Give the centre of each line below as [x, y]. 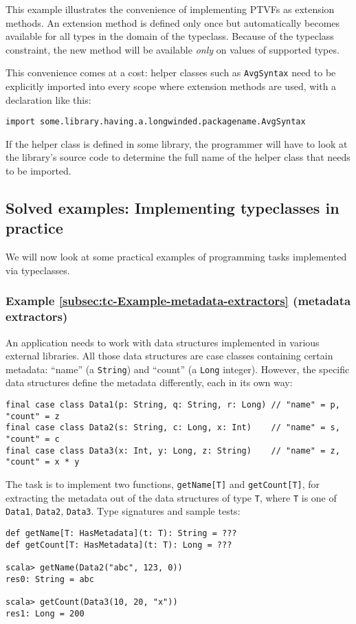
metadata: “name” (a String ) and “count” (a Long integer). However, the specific [178, 369]
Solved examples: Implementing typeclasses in [173, 208]
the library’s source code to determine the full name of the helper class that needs [178, 157]
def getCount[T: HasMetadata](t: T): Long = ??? [119, 545]
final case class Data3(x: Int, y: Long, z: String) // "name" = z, [173, 450]
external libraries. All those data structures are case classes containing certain [169, 356]
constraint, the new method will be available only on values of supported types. [173, 49]
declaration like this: [48, 99]
